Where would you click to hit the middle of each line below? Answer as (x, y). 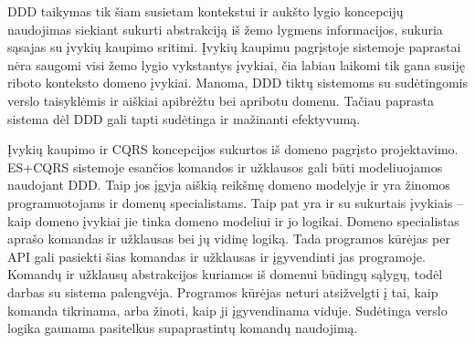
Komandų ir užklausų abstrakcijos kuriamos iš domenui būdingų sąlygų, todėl (225, 274)
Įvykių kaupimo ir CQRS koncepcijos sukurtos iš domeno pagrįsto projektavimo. (233, 149)
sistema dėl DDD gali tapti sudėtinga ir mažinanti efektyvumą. (184, 118)
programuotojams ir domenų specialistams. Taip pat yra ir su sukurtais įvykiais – (236, 202)
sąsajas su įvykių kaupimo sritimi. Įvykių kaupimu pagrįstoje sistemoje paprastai (234, 47)
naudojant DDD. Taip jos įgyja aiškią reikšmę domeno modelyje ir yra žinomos (229, 185)
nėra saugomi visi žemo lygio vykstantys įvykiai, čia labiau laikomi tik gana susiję (237, 64)
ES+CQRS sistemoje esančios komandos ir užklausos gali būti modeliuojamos (225, 166)
